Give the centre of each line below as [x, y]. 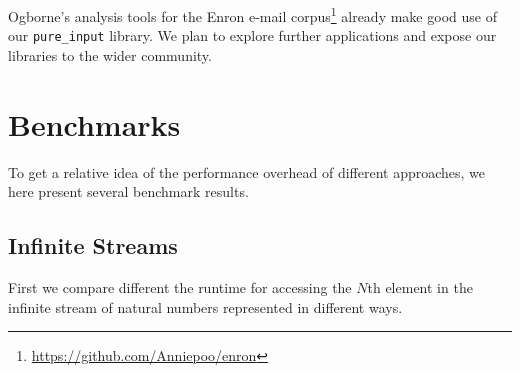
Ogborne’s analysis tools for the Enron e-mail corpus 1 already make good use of [252, 14]
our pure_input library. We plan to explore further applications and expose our [252, 35]
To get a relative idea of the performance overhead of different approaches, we [247, 171]
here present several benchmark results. [128, 191]
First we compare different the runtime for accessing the [180, 287]
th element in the [420, 287]
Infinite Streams [93, 245]
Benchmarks [94, 123]
